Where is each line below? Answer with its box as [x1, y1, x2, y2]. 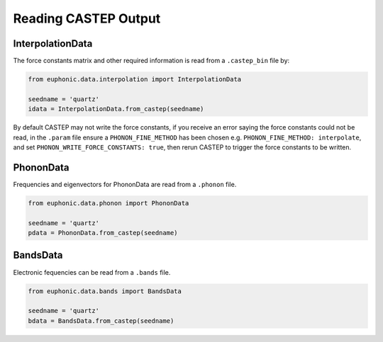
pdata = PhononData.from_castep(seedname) [28, 229, 178, 237]
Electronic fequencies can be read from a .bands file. [13, 268, 171, 276]
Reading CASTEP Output [13, 11, 161, 26]
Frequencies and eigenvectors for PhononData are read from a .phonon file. [13, 180, 237, 188]
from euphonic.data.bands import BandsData [28, 287, 182, 295]
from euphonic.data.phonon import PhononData [28, 199, 189, 207]
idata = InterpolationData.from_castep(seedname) [28, 105, 204, 113]
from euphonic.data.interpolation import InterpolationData [28, 75, 242, 84]
